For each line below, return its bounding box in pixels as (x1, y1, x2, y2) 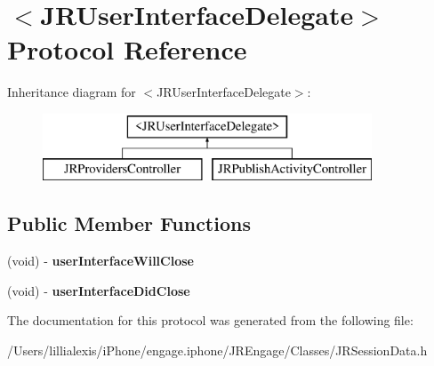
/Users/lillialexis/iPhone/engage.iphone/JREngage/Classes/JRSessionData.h (7, 341, 428, 360)
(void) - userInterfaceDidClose (7, 281, 190, 299)
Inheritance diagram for (7, 83, 136, 101)
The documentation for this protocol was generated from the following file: (7, 311, 414, 330)
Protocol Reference (7, 31, 247, 68)
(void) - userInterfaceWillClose (7, 251, 194, 270)
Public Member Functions (7, 210, 251, 237)
